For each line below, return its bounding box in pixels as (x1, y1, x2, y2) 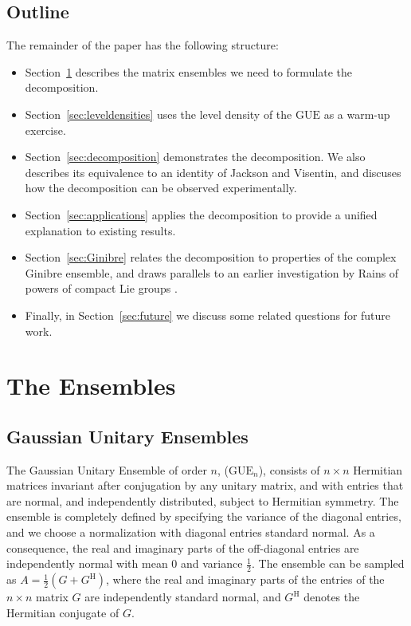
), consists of (258, 461, 320, 478)
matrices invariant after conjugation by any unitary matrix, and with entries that (6, 477, 404, 494)
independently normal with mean (6, 555, 168, 572)
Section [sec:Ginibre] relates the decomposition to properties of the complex (25, 249, 397, 266)
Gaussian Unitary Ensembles (6, 423, 249, 448)
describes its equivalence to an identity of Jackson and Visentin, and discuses (25, 163, 401, 180)
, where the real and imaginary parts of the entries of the (106, 571, 385, 588)
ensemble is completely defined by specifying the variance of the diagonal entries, (6, 508, 401, 525)
